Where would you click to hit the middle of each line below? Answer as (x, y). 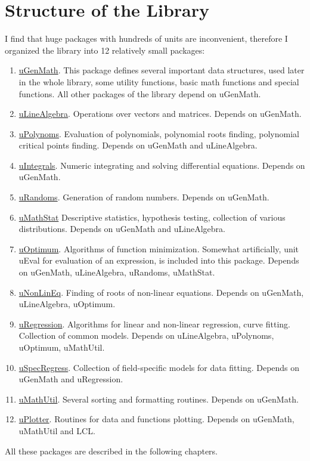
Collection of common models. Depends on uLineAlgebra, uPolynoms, (146, 335)
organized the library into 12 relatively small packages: (105, 50)
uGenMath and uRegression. (71, 379)
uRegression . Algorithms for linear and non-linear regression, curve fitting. (154, 324)
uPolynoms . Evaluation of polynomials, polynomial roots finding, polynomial (159, 133)
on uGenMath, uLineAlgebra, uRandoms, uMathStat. (117, 272)
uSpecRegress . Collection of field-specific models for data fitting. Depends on (159, 367)
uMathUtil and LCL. (57, 430)
